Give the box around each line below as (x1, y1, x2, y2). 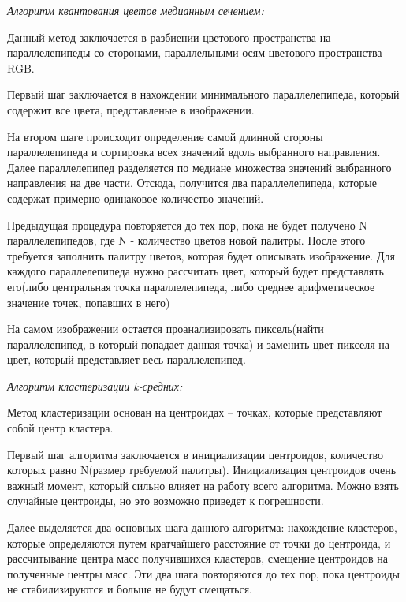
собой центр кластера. (7, 420, 114, 436)
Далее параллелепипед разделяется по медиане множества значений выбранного (7, 159, 392, 175)
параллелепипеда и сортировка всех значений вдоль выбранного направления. (7, 144, 381, 160)
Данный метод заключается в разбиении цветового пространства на (7, 28, 331, 45)
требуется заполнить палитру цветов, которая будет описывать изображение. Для (7, 247, 395, 264)
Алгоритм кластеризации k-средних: (7, 377, 183, 394)
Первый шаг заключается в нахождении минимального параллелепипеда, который (7, 86, 400, 103)
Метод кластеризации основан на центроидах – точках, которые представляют (7, 404, 382, 421)
